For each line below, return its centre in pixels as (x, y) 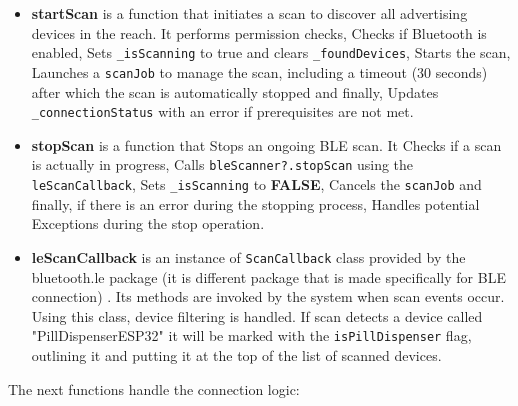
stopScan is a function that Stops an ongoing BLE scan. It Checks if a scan (266, 144)
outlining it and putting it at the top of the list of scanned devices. (236, 354)
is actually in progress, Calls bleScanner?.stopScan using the (222, 164)
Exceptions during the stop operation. (148, 223)
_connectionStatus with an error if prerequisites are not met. (222, 111)
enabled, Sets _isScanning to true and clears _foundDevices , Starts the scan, (271, 52)
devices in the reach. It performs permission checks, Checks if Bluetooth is (259, 32)
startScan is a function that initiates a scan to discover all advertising (249, 13)
